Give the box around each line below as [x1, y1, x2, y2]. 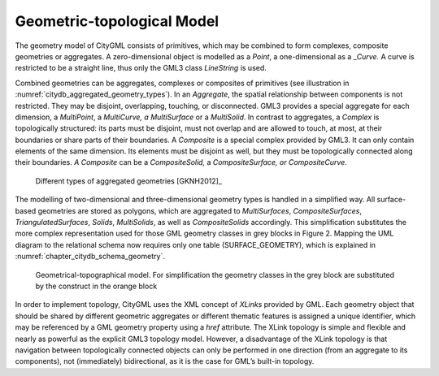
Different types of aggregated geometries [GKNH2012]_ [35, 175, 223, 186]
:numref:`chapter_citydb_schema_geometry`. [15, 252, 166, 261]
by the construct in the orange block [35, 281, 158, 291]
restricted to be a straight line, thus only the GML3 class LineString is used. [15, 63, 267, 73]
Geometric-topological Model [15, 12, 219, 30]
